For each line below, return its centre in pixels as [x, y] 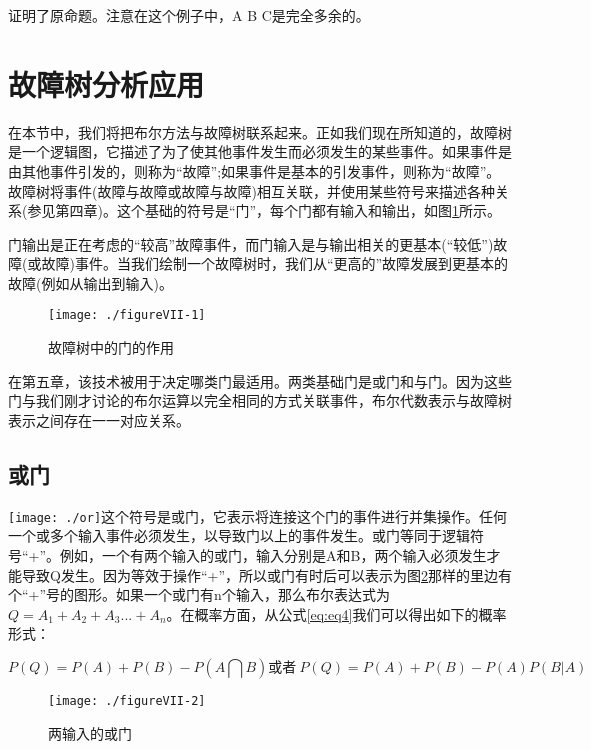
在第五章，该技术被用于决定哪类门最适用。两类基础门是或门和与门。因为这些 [260, 380]
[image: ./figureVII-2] [127, 700]
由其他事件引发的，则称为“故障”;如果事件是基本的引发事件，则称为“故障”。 [254, 170]
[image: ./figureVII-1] [127, 315]
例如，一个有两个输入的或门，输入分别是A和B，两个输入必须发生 [273, 554]
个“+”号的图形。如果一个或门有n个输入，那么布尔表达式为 [199, 594]
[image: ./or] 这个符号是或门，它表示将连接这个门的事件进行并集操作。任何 [258, 515]
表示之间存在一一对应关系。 [99, 419]
